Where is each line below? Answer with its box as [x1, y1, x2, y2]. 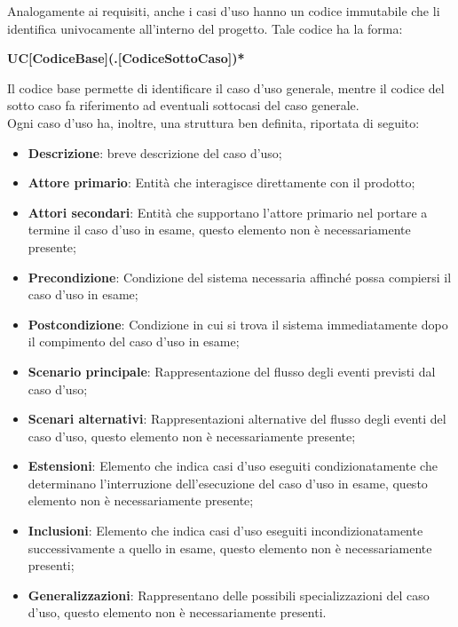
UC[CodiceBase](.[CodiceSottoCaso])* [7, 49, 245, 67]
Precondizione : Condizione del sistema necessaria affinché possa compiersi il [28, 267, 452, 286]
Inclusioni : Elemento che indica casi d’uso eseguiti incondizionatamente [28, 521, 423, 540]
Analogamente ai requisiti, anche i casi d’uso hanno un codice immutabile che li [7, 2, 440, 20]
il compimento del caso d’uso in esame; [28, 332, 240, 351]
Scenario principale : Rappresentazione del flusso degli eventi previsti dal [28, 361, 436, 380]
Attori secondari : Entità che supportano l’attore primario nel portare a [28, 202, 428, 221]
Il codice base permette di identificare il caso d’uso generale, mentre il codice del [7, 78, 445, 97]
